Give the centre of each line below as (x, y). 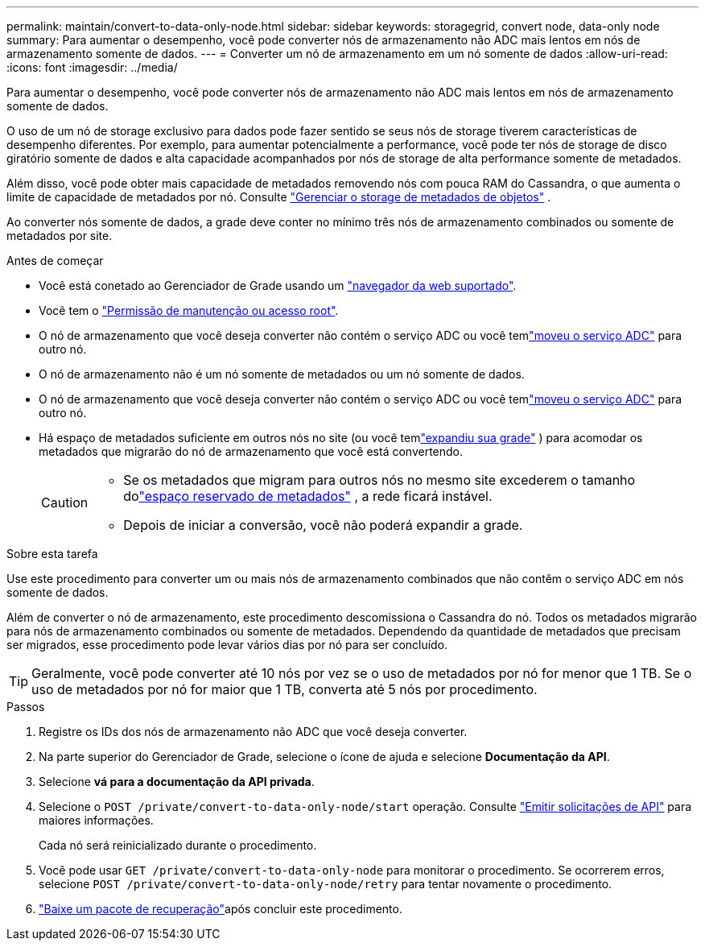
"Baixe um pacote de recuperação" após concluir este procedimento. (221, 909)
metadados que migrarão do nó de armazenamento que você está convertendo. (251, 451)
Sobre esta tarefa (52, 554)
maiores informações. (96, 820)
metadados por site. (60, 236)
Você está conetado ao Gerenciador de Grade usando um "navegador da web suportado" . (278, 285)
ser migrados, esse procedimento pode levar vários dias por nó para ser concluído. (227, 645)
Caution (65, 502)
